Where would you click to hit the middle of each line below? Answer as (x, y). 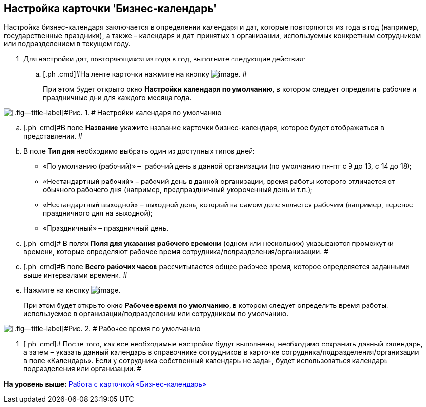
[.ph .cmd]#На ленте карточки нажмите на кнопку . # (145, 74)
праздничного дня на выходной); (98, 213)
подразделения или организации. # (83, 369)
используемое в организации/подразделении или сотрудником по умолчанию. (156, 314)
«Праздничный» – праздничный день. (106, 228)
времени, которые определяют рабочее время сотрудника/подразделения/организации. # (176, 252)
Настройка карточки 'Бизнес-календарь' (111, 9)
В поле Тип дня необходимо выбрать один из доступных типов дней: (139, 151)
